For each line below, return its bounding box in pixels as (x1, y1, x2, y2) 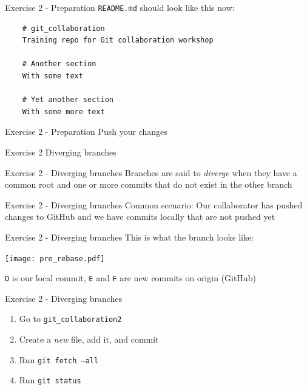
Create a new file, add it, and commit (19, 333, 159, 346)
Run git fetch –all (19, 353, 99, 366)
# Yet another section (22, 95, 113, 104)
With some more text (22, 107, 105, 116)
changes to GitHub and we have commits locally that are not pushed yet (5, 210, 275, 223)
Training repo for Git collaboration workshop (22, 36, 214, 45)
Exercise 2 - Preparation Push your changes (5, 125, 167, 138)
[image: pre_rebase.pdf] (5, 254, 105, 263)
